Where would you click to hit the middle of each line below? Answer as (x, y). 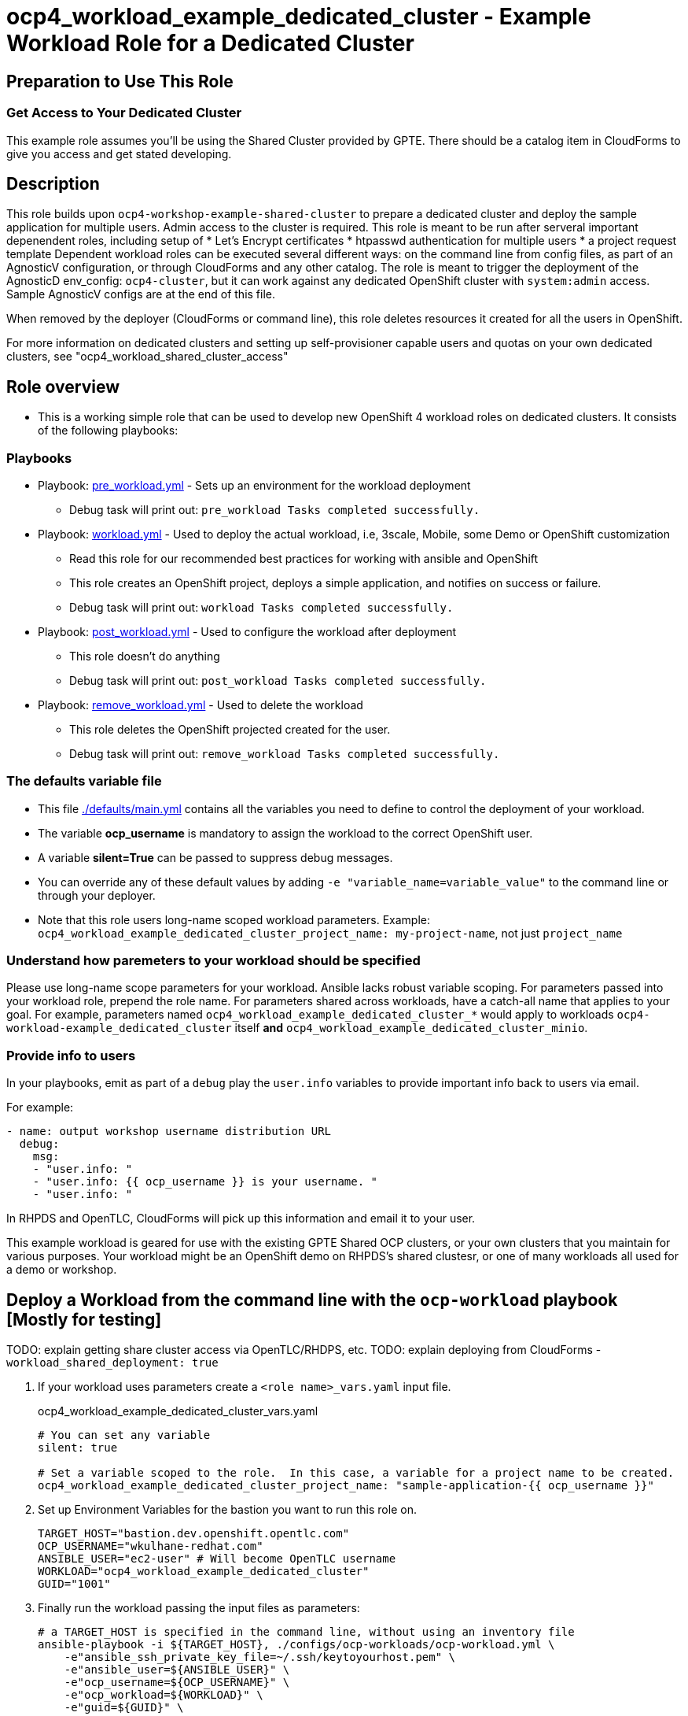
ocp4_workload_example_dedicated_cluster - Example (299, 17)
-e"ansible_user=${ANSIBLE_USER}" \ (177, 1670)
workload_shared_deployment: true (112, 1363)
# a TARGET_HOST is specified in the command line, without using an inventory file (306, 1632)
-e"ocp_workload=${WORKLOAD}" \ (164, 1695)
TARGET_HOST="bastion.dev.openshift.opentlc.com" (194, 1534)
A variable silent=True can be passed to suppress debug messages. (215, 857)
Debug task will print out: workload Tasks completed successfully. (261, 607)
